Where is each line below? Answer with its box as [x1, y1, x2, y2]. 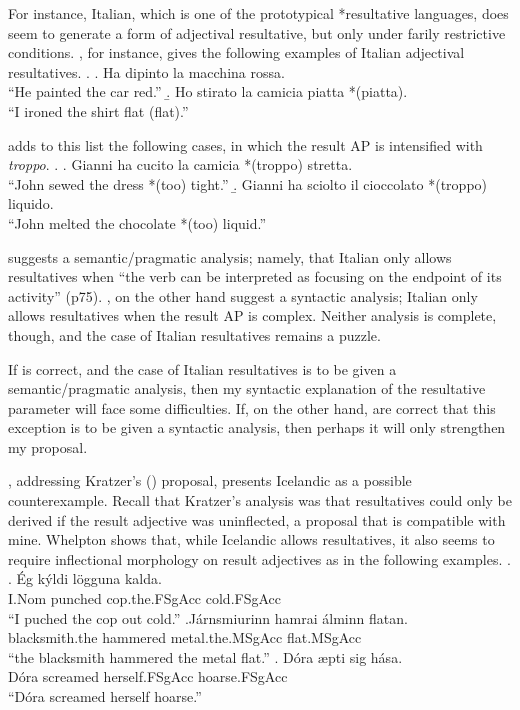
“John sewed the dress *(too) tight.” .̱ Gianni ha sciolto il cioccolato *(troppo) [8, 173, 488, 194]
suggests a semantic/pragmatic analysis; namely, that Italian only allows [8, 246, 452, 267]
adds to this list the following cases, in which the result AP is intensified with [8, 134, 483, 155]
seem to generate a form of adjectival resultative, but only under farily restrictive [8, 22, 506, 43]
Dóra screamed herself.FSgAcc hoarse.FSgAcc [8, 666, 288, 687]
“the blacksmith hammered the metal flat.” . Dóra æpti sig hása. [8, 646, 403, 667]
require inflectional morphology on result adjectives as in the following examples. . [8, 548, 511, 569]
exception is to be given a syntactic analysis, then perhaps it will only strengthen [8, 417, 506, 438]
